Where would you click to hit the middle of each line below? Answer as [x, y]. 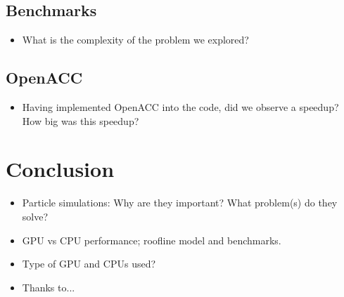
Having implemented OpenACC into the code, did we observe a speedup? [180, 107]
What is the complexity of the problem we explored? [135, 40]
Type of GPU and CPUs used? [89, 264]
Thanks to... [49, 287]
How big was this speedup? [81, 120]
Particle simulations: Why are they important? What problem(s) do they [180, 203]
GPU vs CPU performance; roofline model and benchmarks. [152, 240]
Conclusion [60, 169]
